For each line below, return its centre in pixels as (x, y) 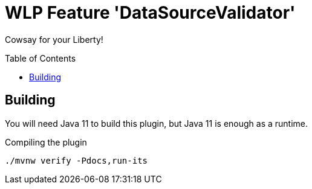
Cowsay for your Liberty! (54, 39)
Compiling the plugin (46, 142)
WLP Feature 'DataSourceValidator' (150, 13)
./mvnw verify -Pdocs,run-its (76, 160)
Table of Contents (41, 58)
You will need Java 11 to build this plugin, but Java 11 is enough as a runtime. (157, 123)
